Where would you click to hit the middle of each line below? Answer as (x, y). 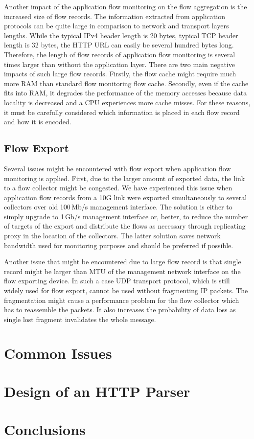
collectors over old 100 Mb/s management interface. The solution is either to (118, 207)
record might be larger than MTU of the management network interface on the (122, 271)
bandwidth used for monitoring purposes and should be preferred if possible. (119, 245)
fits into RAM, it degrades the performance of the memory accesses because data (126, 93)
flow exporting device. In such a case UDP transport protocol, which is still (117, 281)
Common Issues (58, 353)
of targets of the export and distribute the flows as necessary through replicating (125, 226)
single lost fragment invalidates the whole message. (80, 319)
